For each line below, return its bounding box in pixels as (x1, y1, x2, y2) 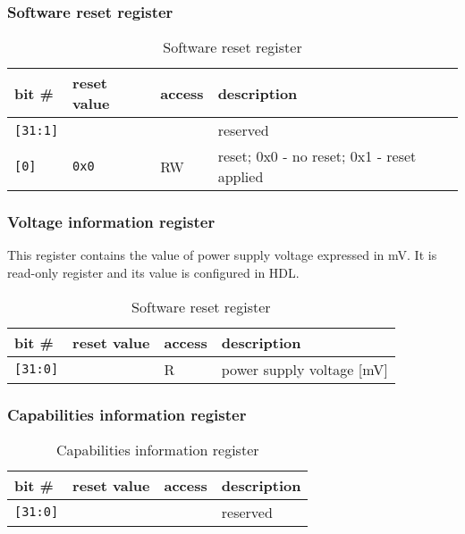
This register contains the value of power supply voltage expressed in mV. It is (7, 246, 437, 264)
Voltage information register (7, 211, 216, 233)
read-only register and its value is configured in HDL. (7, 263, 300, 282)
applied (217, 166, 264, 188)
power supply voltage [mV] (221, 358, 388, 380)
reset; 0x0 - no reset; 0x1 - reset (217, 146, 417, 167)
